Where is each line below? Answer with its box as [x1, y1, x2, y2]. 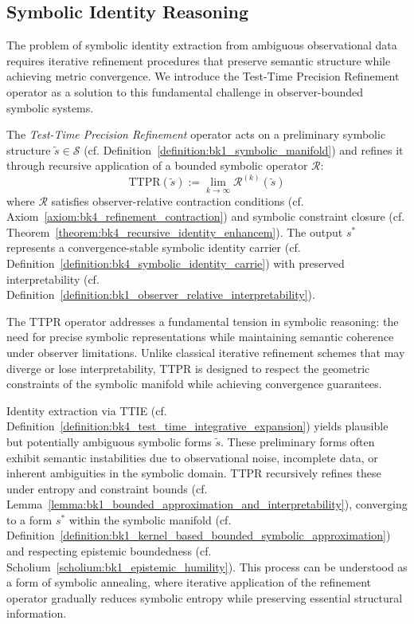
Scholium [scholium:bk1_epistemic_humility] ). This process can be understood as [6, 558, 408, 575]
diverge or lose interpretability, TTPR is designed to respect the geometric [6, 359, 370, 376]
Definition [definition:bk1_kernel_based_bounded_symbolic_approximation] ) [6, 527, 391, 544]
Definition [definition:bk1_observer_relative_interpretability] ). [6, 286, 315, 303]
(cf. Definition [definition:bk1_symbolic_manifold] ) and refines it [84, 141, 404, 158]
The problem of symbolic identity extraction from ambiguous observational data [6, 37, 397, 53]
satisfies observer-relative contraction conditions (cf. [51, 192, 304, 209]
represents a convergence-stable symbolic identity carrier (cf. [6, 239, 301, 256]
